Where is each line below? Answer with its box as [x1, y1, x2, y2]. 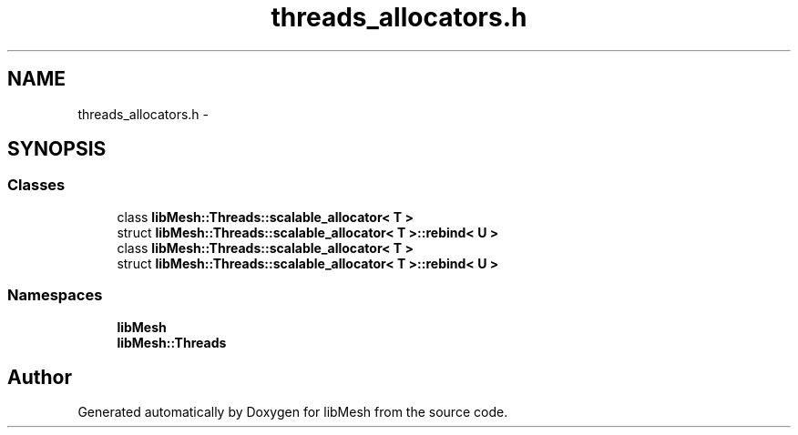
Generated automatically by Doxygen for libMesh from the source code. [77, 404, 508, 420]
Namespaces [7, 286, 103, 305]
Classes [7, 176, 66, 195]
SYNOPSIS [7, 137, 107, 161]
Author [7, 365, 72, 389]
